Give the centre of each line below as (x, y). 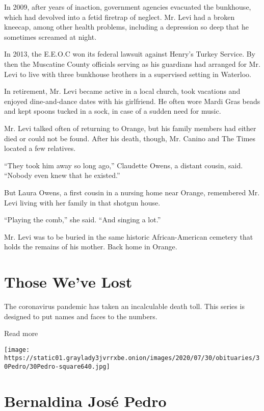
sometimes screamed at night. (50, 36)
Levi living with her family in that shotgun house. (82, 202)
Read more (21, 333)
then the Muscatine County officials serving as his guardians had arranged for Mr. (132, 63)
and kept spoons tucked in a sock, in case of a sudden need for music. (113, 111)
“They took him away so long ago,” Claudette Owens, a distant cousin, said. (124, 165)
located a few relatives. (40, 148)
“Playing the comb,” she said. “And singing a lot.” (83, 220)
